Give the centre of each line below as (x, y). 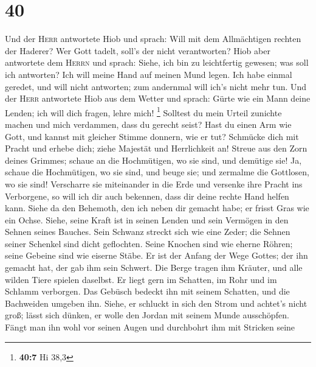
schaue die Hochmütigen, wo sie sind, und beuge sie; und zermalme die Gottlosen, (157, 172)
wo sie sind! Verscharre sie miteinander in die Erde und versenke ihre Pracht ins (154, 183)
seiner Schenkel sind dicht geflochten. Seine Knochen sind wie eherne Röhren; (149, 243)
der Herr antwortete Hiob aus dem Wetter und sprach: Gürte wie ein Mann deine (158, 98)
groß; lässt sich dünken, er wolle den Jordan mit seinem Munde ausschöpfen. (147, 315)
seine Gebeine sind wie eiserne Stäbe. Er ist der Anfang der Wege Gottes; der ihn (156, 255)
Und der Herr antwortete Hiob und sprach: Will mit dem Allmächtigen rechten (153, 39)
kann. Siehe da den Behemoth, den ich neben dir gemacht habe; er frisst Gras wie (157, 208)
